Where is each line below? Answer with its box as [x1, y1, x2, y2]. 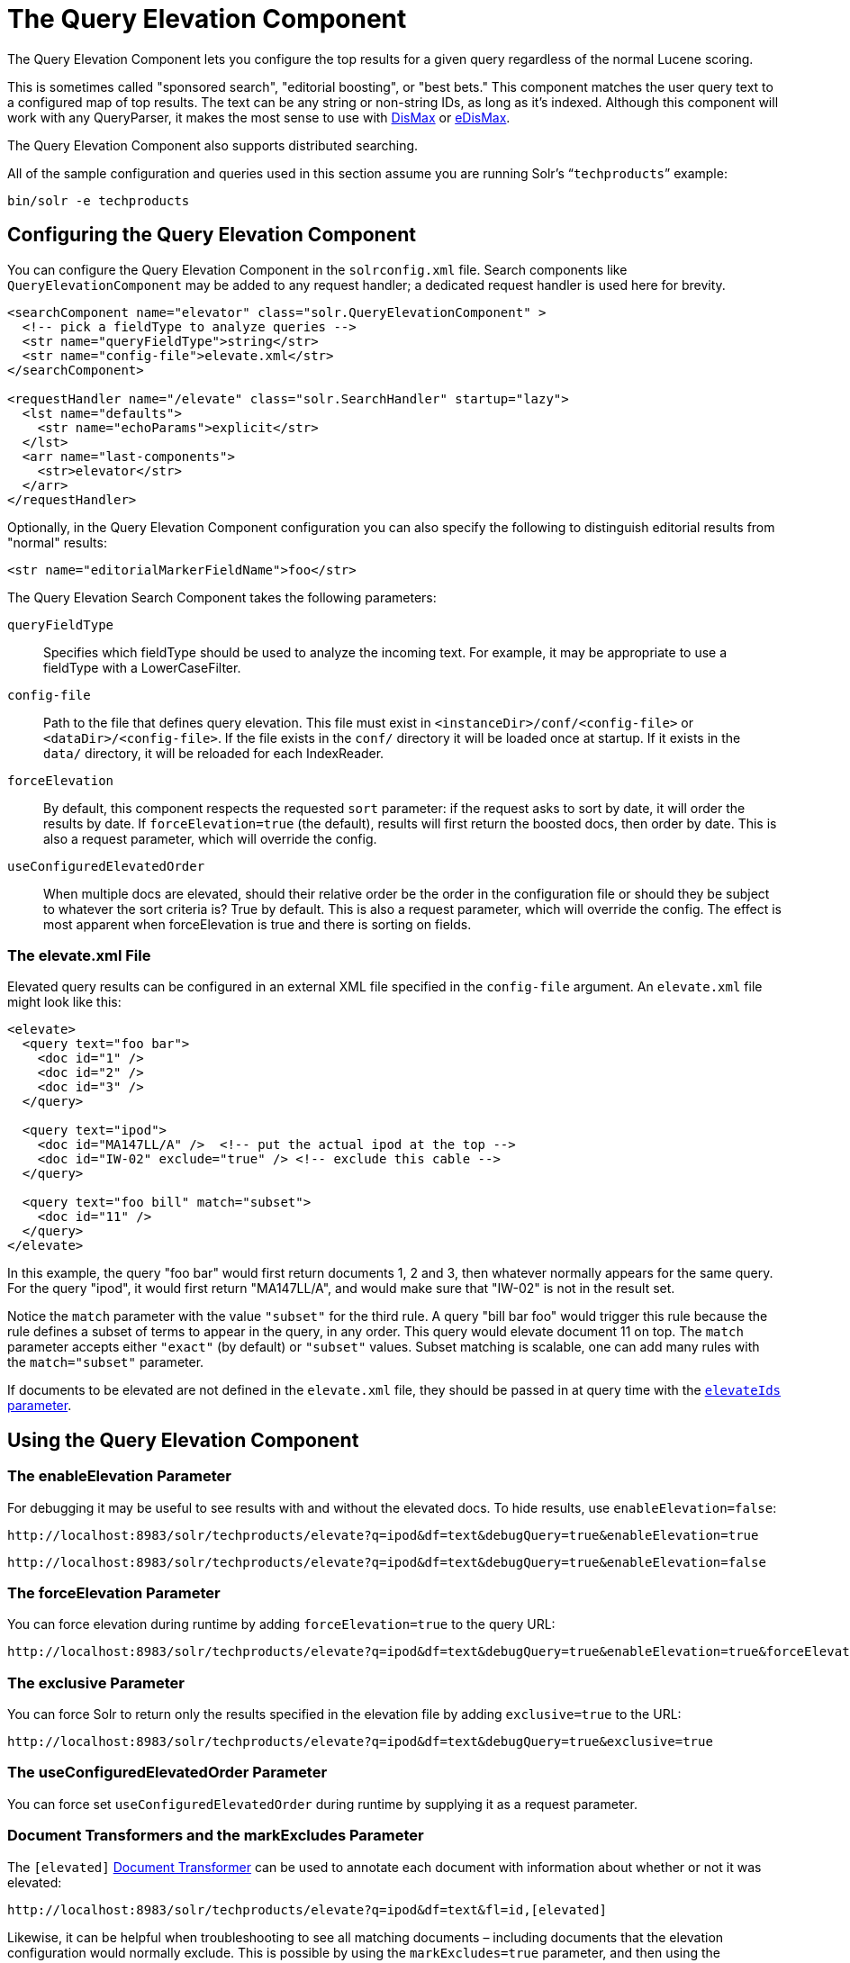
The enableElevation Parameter [7, 1467, 231, 1486]
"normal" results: [7, 534, 107, 550]
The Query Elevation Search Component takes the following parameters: [7, 589, 437, 605]
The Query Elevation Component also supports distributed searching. [7, 137, 419, 153]
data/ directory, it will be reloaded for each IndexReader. [43, 745, 384, 761]
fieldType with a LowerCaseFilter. [43, 659, 241, 675]
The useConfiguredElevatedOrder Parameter [7, 1763, 328, 1782]
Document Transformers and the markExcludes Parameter [7, 1826, 424, 1845]
